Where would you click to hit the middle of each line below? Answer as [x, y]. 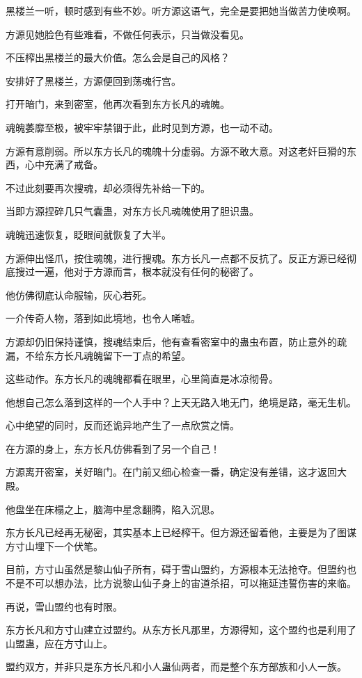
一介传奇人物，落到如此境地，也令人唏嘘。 [103, 318]
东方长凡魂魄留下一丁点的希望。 [117, 355]
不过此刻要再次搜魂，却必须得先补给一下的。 [108, 187]
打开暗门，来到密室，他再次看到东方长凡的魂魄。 [118, 104]
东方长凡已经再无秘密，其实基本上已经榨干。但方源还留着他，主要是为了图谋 [181, 532]
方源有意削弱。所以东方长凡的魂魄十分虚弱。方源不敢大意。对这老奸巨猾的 [176, 151]
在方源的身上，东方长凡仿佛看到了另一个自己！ [113, 448]
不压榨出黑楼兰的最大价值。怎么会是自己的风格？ [118, 57]
